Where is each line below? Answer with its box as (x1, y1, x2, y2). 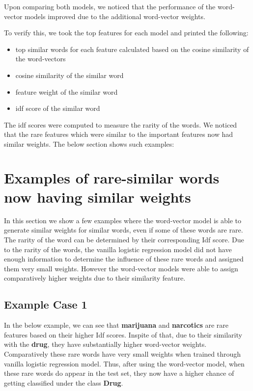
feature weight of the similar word (15, 86, 118, 97)
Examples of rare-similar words (4, 167, 220, 187)
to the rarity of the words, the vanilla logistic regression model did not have (4, 244, 232, 254)
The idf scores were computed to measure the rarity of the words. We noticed (4, 119, 237, 130)
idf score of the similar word (15, 103, 100, 113)
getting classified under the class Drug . (4, 377, 123, 388)
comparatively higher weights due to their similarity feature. (4, 273, 186, 283)
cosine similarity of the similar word (15, 70, 124, 80)
